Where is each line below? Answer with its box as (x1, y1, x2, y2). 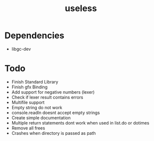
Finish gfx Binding (11, 84, 48, 90)
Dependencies (4, 30, 64, 41)
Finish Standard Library (11, 79, 59, 85)
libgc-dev (11, 46, 31, 52)
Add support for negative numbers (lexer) (11, 89, 95, 95)
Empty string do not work (11, 104, 62, 110)
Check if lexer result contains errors (11, 94, 83, 100)
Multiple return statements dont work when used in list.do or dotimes (11, 120, 150, 126)
